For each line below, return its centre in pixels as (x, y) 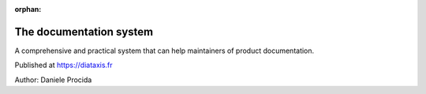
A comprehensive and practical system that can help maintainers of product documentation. (164, 51)
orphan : (28, 9)
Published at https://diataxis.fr (64, 65)
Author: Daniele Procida (53, 80)
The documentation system (84, 32)
